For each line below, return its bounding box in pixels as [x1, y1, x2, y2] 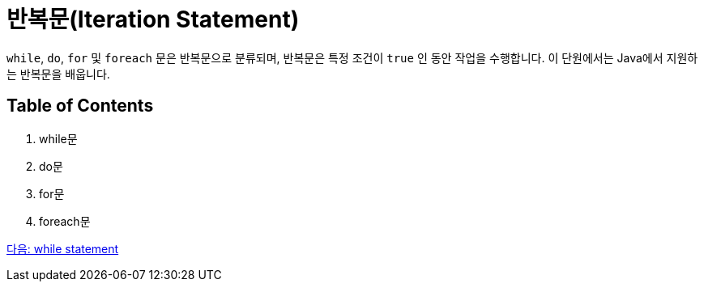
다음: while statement [6, 241, 119, 256]
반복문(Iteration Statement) [6, 6, 300, 33]
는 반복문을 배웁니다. [6, 66, 110, 81]
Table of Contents [6, 95, 154, 116]
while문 [39, 131, 78, 146]
